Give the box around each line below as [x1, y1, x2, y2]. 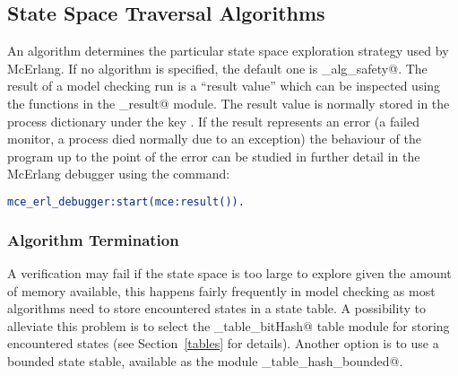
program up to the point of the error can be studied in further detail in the [7, 146, 420, 165]
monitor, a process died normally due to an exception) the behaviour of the [7, 129, 421, 148]
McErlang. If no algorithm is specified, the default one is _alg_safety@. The [7, 58, 428, 77]
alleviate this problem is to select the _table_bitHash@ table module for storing [7, 316, 450, 335]
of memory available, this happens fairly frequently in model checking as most [7, 281, 436, 300]
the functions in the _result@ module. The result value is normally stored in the [7, 93, 450, 112]
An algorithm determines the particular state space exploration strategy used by [7, 41, 449, 60]
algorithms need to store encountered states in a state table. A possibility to [7, 299, 426, 318]
